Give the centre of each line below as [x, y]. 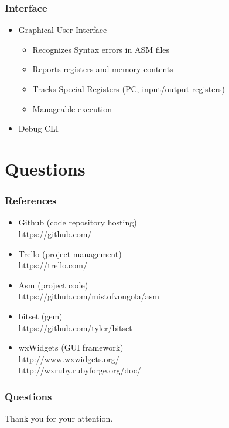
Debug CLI [38, 128]
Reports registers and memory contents [103, 69]
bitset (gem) [40, 316]
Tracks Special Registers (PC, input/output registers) [129, 89]
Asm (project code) [53, 284]
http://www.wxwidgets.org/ [69, 358]
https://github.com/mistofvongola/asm [89, 296]
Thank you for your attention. [59, 418]
